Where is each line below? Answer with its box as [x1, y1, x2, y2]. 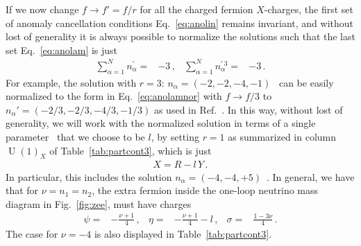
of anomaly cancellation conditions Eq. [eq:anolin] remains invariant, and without [6, 15, 354, 30]
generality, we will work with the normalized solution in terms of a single [6, 116, 316, 130]
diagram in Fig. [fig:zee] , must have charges [6, 196, 192, 211]
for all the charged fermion [140, 2, 253, 16]
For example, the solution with [6, 75, 137, 89]
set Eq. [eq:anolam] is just [6, 42, 118, 57]
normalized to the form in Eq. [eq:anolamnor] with [6, 89, 222, 103]
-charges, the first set [264, 2, 353, 16]
